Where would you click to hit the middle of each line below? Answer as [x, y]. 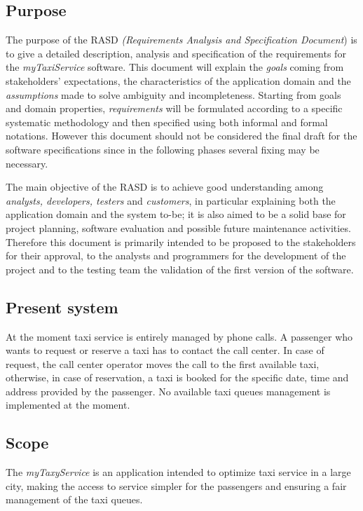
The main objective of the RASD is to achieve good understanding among [165, 187]
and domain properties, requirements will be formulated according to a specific [174, 108]
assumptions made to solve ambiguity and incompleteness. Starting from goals [173, 94]
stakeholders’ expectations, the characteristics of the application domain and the [178, 80]
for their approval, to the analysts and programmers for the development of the [176, 255]
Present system [62, 307]
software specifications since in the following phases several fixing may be [163, 149]
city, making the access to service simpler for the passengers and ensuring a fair [176, 485]
